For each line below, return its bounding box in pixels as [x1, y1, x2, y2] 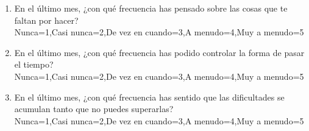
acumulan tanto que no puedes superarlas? [14, 102, 174, 115]
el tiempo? [14, 58, 54, 71]
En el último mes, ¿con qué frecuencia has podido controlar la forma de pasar [14, 46, 305, 58]
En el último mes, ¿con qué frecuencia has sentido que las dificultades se [14, 90, 285, 103]
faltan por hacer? [14, 13, 79, 26]
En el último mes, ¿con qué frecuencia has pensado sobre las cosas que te [14, 2, 288, 14]
